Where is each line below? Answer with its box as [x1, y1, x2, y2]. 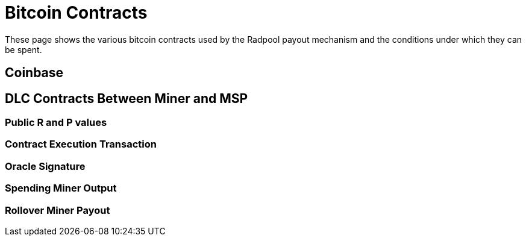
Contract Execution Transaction [5, 138, 157, 151]
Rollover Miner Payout [5, 204, 110, 216]
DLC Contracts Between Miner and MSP [5, 90, 248, 106]
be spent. [5, 44, 42, 55]
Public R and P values [5, 116, 107, 129]
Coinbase [5, 65, 64, 81]
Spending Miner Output [5, 182, 117, 195]
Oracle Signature [5, 160, 86, 172]
